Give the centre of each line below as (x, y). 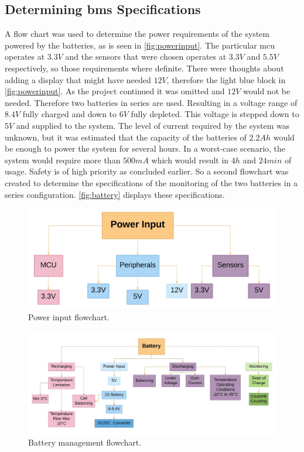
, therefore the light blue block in (226, 79)
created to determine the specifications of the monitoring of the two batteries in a (151, 182)
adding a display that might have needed (78, 79)
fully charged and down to (70, 114)
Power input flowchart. (69, 317)
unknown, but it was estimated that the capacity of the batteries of (126, 137)
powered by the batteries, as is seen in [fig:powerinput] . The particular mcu (140, 45)
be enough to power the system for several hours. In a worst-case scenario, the (145, 148)
